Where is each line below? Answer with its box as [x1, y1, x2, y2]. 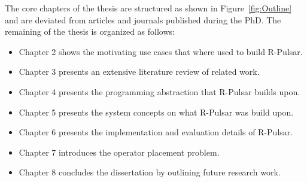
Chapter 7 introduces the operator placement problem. [19, 145, 220, 158]
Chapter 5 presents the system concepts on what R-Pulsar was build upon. [19, 105, 294, 118]
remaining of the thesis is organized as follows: [5, 25, 175, 38]
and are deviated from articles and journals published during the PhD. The [5, 13, 281, 26]
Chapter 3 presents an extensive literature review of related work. [19, 65, 260, 78]
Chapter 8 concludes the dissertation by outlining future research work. [19, 166, 281, 178]
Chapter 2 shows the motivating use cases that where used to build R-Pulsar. [19, 45, 303, 57]
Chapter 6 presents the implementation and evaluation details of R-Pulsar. [19, 126, 293, 138]
